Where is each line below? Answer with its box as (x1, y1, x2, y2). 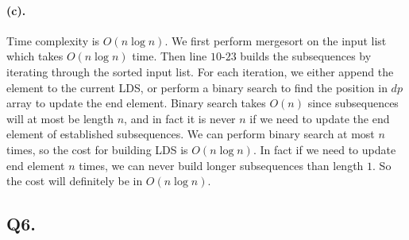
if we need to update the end (249, 110, 390, 126)
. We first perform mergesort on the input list (164, 32, 387, 48)
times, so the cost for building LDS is (6, 141, 188, 157)
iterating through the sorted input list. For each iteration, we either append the (6, 63, 394, 79)
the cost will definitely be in (6, 172, 143, 189)
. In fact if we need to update (253, 141, 396, 157)
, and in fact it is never (124, 110, 236, 126)
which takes (6, 48, 64, 64)
